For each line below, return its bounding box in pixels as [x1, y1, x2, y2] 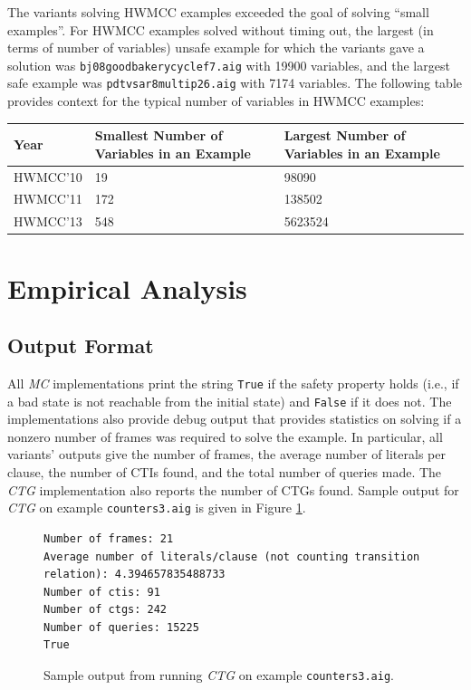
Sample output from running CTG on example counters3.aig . [43, 666, 394, 685]
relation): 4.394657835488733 [43, 568, 226, 581]
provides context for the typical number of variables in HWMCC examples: [7, 91, 425, 110]
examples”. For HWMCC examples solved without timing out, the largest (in [7, 20, 434, 39]
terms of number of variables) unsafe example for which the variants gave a [7, 38, 425, 57]
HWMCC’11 [14, 189, 82, 208]
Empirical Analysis [7, 269, 247, 306]
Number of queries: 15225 [43, 620, 199, 634]
